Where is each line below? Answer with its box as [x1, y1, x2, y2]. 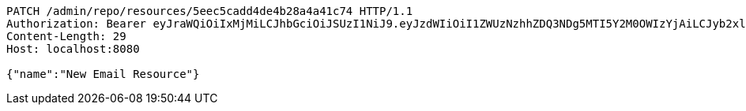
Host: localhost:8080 [6, 43, 140, 55]
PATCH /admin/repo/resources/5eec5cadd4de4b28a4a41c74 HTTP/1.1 [6, 5, 413, 17]
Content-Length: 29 [6, 30, 126, 43]
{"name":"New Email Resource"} [6, 68, 200, 80]
